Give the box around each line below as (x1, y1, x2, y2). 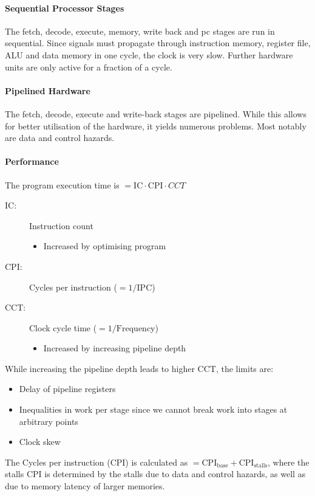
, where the (268, 455, 310, 468)
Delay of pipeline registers (19, 382, 116, 395)
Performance (5, 155, 59, 168)
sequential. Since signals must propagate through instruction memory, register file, (5, 36, 311, 49)
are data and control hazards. (5, 131, 115, 144)
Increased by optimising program (43, 239, 166, 252)
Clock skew (19, 435, 61, 448)
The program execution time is (5, 178, 120, 191)
